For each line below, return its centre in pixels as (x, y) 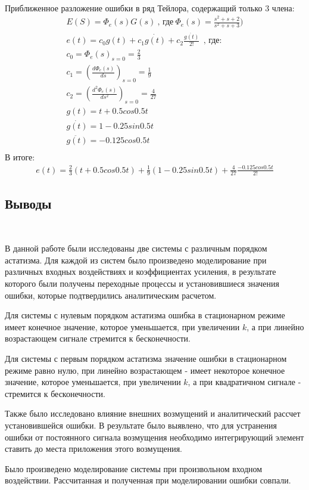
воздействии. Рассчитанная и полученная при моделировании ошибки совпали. (148, 480)
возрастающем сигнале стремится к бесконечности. (98, 338)
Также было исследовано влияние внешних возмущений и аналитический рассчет (153, 413)
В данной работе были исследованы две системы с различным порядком (136, 248)
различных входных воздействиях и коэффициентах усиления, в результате (141, 272)
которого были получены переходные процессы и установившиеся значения (142, 283)
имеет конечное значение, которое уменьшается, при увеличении (122, 326)
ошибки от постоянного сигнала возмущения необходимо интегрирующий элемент (154, 437)
